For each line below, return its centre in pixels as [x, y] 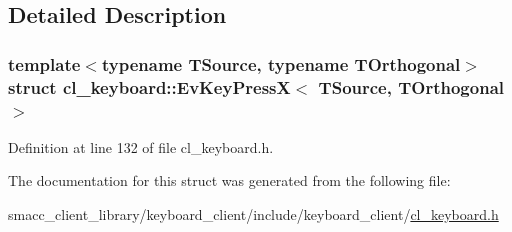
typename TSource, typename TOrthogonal [281, 63]
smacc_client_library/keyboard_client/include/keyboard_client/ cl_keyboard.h [253, 214]
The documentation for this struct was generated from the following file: [229, 180]
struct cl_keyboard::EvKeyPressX [149, 86]
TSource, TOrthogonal [411, 86]
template [44, 63]
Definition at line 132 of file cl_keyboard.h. [141, 146]
